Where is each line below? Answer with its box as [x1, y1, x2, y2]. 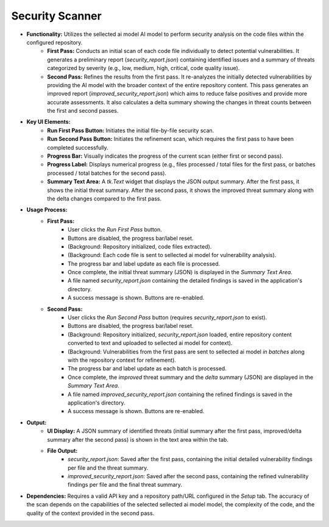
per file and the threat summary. [68, 464, 149, 472]
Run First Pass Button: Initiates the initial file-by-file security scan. [47, 127, 214, 134]
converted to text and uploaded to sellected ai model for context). [68, 339, 233, 347]
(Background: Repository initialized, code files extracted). [68, 242, 212, 250]
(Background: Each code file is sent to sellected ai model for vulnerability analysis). [68, 252, 277, 259]
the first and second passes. [47, 107, 119, 115]
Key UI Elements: [26, 118, 71, 126]
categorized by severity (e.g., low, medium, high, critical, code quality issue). [47, 65, 240, 72]
